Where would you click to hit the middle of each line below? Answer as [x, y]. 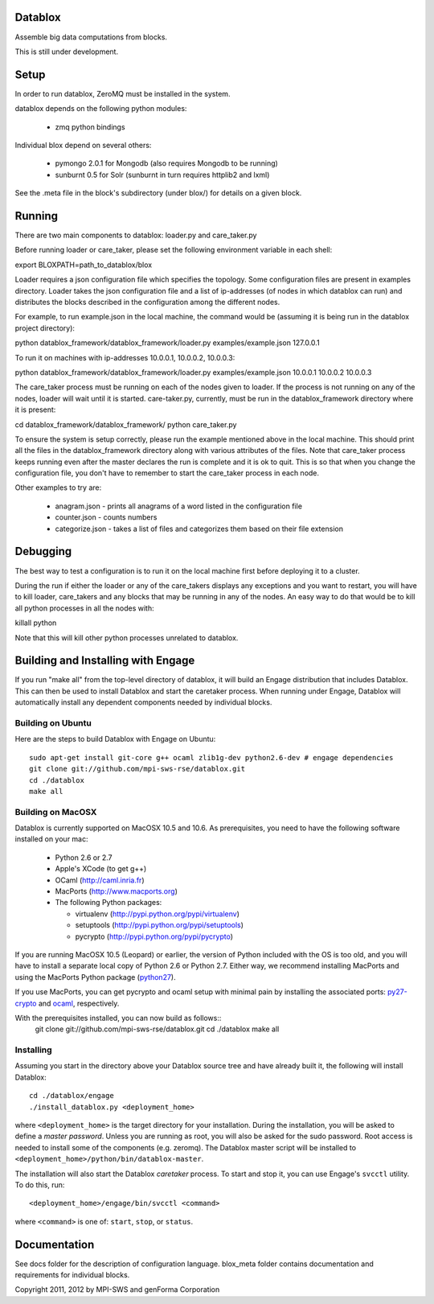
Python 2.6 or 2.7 [84, 858]
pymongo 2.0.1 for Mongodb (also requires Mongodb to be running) [167, 163]
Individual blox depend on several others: [83, 145]
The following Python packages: [108, 903]
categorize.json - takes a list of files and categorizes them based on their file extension [199, 529]
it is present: [35, 409]
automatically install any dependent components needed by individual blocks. [143, 702]
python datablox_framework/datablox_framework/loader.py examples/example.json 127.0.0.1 [168, 343]
